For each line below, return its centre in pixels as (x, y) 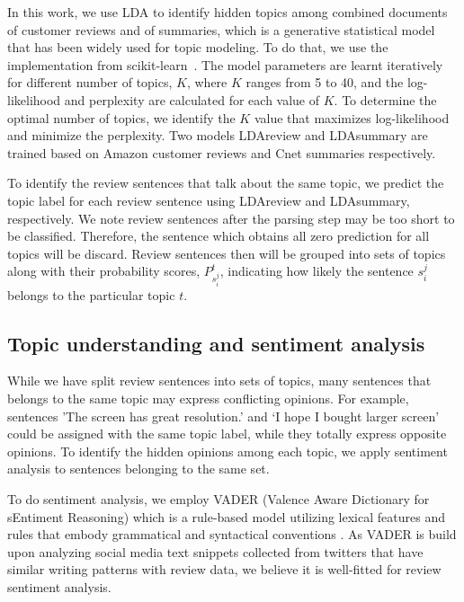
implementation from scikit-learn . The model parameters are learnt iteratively (225, 64)
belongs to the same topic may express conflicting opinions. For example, (208, 398)
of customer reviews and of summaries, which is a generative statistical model (221, 29)
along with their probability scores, (104, 271)
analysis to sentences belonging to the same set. (138, 469)
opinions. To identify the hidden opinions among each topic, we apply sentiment (228, 451)
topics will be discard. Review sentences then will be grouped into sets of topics (227, 253)
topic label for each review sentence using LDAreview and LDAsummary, (209, 200)
